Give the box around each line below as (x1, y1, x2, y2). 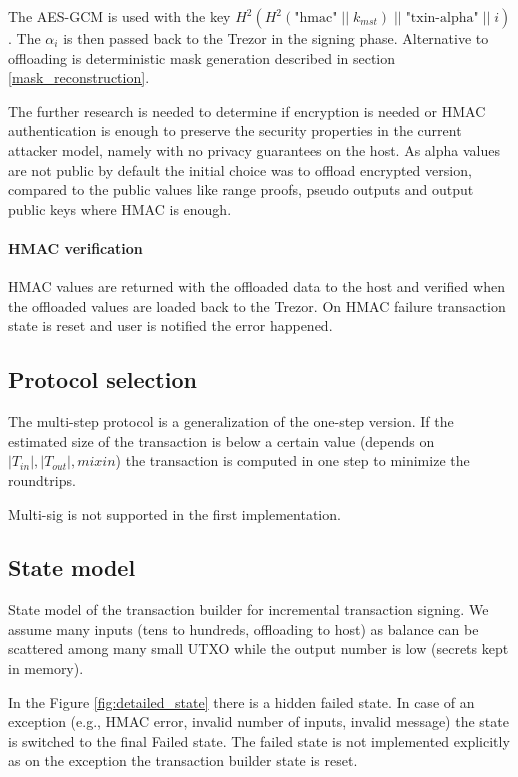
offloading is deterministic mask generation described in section (8, 47, 396, 68)
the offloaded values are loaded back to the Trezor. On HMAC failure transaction (8, 295, 506, 316)
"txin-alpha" (405, 11, 479, 25)
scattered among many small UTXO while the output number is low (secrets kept (8, 638, 509, 659)
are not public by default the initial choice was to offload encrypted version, (8, 159, 472, 180)
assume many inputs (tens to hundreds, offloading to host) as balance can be (8, 618, 479, 639)
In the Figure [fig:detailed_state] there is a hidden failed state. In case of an (8, 691, 475, 712)
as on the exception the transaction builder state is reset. (8, 750, 358, 771)
